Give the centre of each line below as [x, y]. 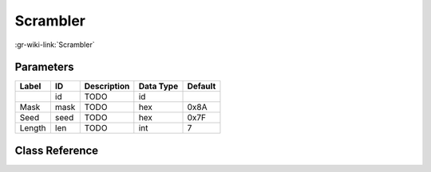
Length [33, 128]
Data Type [158, 86]
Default [202, 86]
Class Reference [57, 150]
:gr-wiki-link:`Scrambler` [55, 45]
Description [107, 86]
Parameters [44, 67]
